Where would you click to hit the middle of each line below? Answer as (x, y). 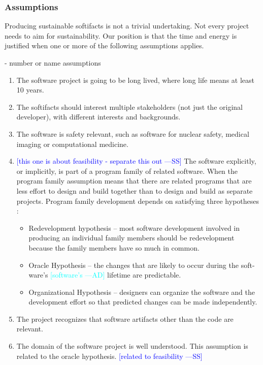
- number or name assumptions (53, 63)
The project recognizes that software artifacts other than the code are (125, 318)
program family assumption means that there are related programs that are (134, 181)
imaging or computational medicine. (72, 144)
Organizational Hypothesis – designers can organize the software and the (142, 292)
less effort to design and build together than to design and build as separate (135, 190)
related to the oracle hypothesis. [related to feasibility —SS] (109, 356)
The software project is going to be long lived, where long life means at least (136, 80)
